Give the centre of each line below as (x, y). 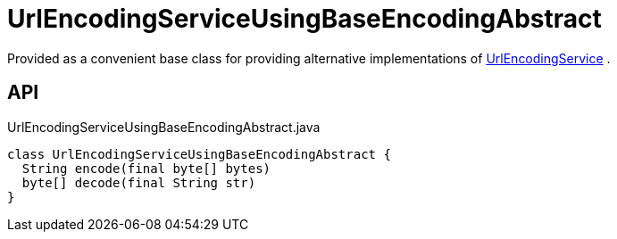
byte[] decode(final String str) (139, 182)
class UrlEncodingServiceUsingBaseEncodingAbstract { (199, 154)
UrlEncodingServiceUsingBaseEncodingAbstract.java (164, 127)
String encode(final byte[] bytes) (146, 168)
